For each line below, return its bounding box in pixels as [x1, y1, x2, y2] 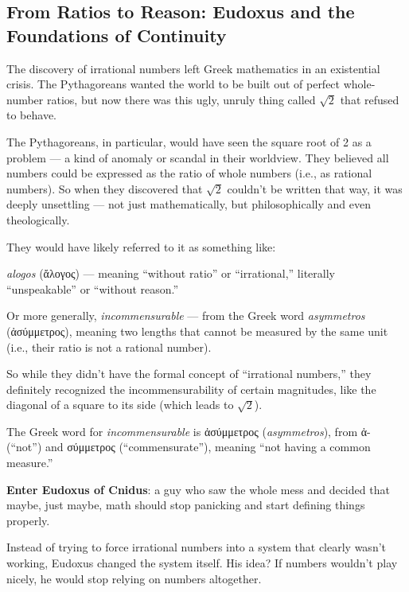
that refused [340, 91, 399, 107]
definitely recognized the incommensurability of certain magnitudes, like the [6, 380, 376, 397]
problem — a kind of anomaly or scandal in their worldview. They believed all [6, 149, 389, 166]
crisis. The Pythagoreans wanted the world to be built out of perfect [6, 76, 341, 92]
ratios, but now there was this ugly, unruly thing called [46, 91, 316, 107]
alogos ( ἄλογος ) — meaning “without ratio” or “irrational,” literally [6, 265, 335, 282]
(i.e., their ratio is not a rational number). [6, 338, 212, 355]
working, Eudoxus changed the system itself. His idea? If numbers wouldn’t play [6, 555, 398, 571]
